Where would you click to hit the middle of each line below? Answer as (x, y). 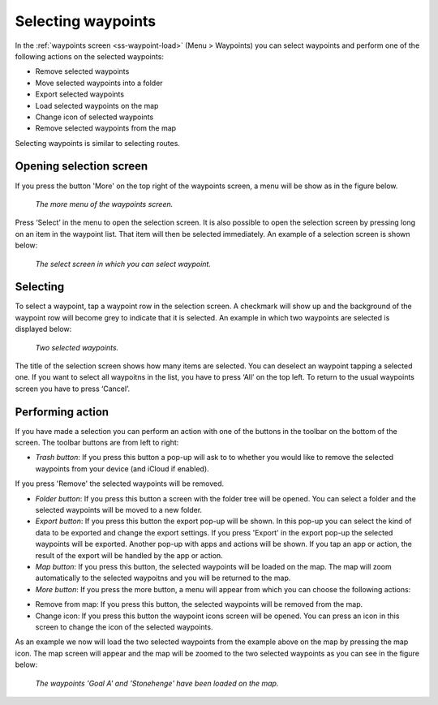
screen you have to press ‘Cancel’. (72, 389)
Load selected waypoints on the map (97, 105)
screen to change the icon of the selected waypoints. (124, 627)
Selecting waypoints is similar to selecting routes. (97, 143)
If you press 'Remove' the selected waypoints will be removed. (120, 484)
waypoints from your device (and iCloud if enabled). (122, 469)
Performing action (62, 412)
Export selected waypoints (80, 94)
